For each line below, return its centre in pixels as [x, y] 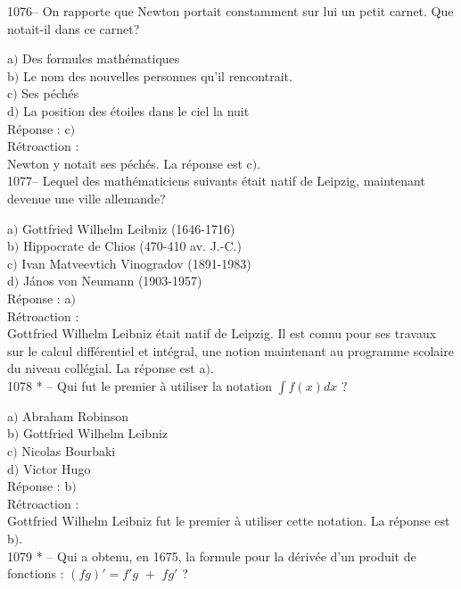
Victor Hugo [57, 468]
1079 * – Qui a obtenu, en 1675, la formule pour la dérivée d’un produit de [212, 556]
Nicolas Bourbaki [69, 451]
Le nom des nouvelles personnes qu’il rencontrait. [157, 75]
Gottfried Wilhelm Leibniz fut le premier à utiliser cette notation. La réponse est [229, 521]
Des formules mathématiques [101, 58]
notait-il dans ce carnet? [74, 28]
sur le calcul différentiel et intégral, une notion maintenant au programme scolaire [230, 350]
